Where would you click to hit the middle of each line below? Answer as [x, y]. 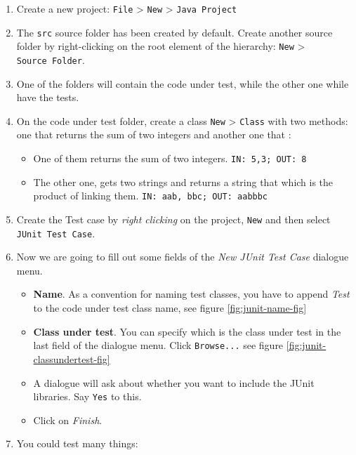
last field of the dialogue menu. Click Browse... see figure [158, 345]
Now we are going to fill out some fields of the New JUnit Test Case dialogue [183, 257]
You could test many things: [77, 443]
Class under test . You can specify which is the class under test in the [187, 331]
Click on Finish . [68, 420]
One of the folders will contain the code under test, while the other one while [183, 83]
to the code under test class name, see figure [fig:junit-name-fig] [170, 308]
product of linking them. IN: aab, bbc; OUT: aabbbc [151, 196]
